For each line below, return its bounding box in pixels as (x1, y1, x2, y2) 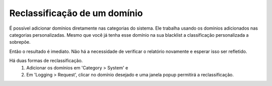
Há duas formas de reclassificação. (9, 58, 83, 64)
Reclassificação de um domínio (9, 8, 143, 19)
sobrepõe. (9, 39, 31, 45)
